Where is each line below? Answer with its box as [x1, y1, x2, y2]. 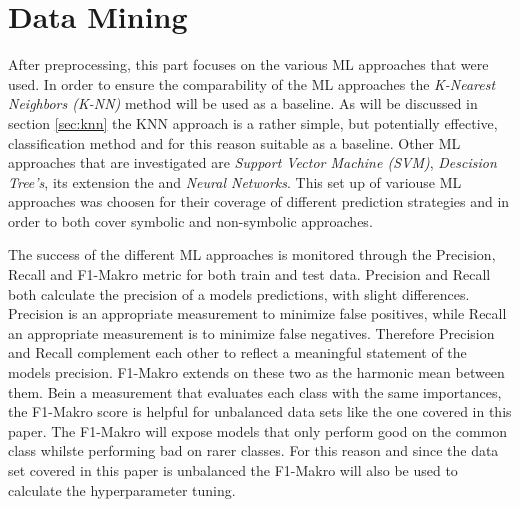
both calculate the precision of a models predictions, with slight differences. [8, 283, 470, 304]
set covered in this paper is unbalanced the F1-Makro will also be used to [8, 460, 458, 480]
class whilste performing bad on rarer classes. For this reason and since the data [8, 440, 499, 461]
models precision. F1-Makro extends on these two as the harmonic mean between [8, 362, 505, 383]
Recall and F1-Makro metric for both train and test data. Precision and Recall [8, 264, 491, 285]
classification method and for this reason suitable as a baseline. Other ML [8, 132, 461, 153]
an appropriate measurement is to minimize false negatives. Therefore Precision [8, 322, 495, 343]
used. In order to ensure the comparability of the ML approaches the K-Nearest [8, 73, 496, 94]
